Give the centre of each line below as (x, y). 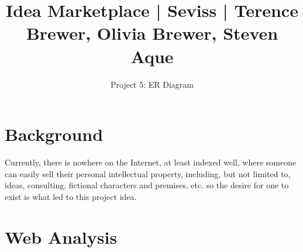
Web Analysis (61, 237)
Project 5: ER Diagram (152, 84)
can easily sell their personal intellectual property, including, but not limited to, (148, 173)
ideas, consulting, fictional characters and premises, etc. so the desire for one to (147, 185)
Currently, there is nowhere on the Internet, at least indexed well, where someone (151, 162)
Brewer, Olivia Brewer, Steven (152, 33)
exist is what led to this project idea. (71, 196)
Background (54, 134)
